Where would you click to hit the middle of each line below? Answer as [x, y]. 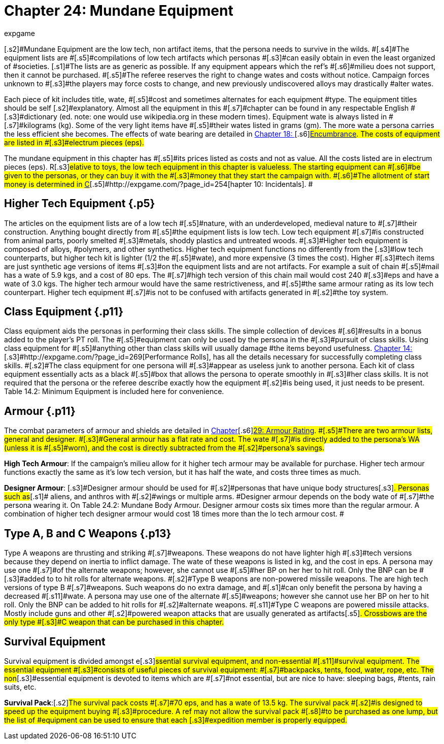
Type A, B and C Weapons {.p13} [88, 533]
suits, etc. [20, 687]
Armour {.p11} [40, 411]
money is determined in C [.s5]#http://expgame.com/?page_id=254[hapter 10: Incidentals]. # [159, 184]
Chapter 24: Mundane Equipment [119, 11]
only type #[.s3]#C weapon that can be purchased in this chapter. [114, 622]
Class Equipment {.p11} [64, 312]
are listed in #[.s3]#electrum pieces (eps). [74, 142]
